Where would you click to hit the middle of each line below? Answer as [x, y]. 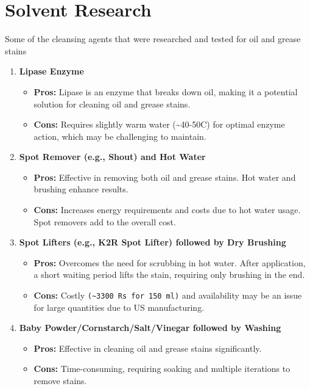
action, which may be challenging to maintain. [120, 136]
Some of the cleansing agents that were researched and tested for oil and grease [153, 39]
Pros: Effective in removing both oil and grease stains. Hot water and [165, 177]
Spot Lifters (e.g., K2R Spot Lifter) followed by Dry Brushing [153, 242]
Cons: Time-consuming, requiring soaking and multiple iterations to [162, 369]
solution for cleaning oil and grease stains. [112, 104]
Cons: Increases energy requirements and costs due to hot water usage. [167, 210]
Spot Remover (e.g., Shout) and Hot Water [112, 157]
